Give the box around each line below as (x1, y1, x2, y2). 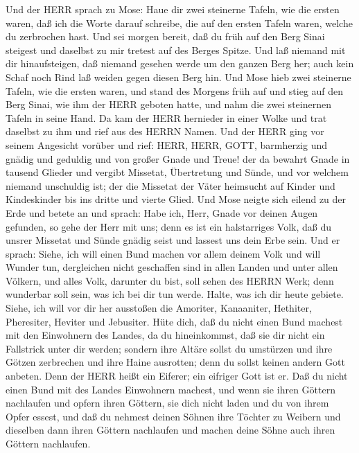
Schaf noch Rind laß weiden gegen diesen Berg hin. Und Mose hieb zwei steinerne (6, 69, 351, 84)
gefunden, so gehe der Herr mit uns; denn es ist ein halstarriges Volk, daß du (6, 219, 332, 233)
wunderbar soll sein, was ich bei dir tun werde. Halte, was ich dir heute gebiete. (6, 287, 344, 301)
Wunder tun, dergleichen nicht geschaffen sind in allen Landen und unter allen (6, 260, 338, 274)
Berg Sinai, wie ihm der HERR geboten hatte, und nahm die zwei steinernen (6, 97, 331, 112)
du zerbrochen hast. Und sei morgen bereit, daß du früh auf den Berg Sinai (6, 29, 325, 44)
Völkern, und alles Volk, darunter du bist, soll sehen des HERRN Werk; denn (6, 273, 334, 287)
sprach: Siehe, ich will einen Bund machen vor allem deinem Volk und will (6, 246, 321, 260)
